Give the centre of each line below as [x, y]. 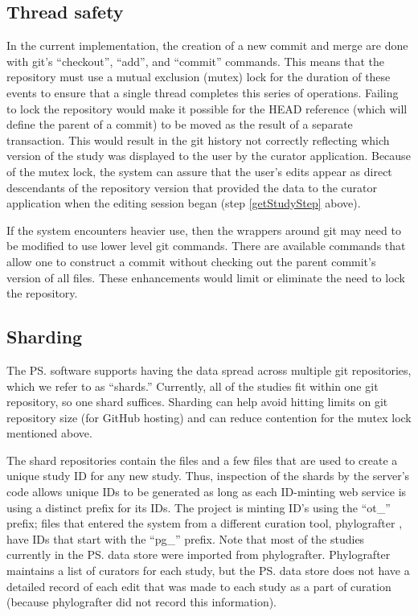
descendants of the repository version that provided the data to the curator [192, 187]
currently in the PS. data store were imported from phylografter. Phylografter [199, 554]
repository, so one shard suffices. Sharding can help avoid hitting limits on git [197, 402]
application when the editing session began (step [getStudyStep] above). [184, 203]
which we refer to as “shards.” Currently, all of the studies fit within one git [193, 386]
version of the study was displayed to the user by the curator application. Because [209, 156]
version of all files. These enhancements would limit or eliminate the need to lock [206, 277]
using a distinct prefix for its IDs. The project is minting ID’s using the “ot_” [199, 507]
